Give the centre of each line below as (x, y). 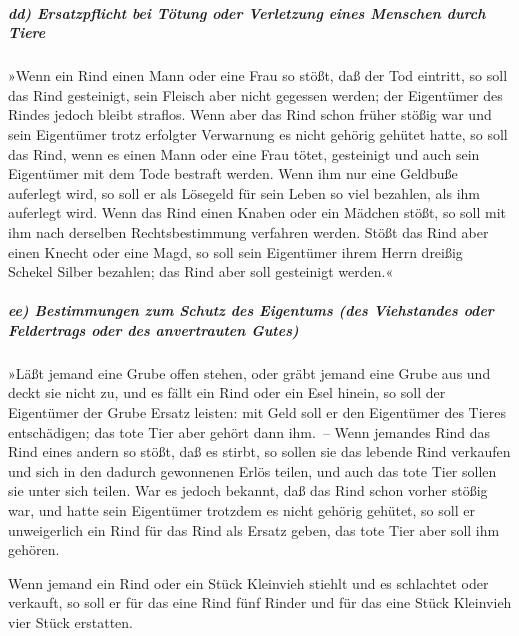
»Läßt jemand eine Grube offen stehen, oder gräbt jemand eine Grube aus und (249, 372)
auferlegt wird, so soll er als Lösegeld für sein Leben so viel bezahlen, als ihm (244, 192)
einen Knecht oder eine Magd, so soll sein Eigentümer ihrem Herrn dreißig (235, 251)
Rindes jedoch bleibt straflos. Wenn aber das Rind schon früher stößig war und (250, 114)
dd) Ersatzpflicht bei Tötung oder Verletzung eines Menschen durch (247, 12)
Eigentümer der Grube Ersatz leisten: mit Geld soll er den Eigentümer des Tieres (257, 412)
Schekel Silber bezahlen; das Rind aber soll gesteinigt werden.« (201, 271)
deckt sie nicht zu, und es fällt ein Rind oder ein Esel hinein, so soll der (227, 392)
